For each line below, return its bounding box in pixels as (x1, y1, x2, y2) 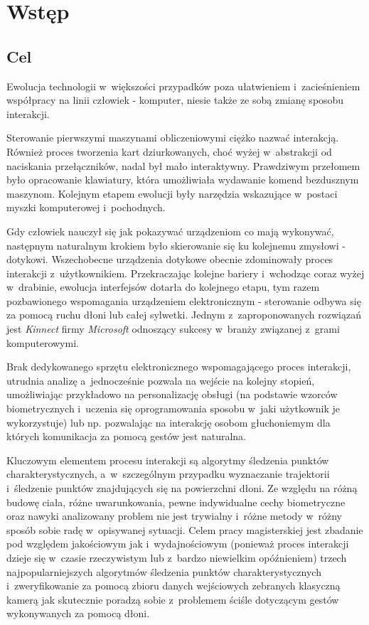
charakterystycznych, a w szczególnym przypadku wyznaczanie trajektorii (6, 466, 330, 481)
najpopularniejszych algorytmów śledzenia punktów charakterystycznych (6, 564, 321, 579)
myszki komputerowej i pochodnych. (6, 200, 166, 215)
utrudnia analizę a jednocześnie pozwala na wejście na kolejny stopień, (6, 373, 315, 388)
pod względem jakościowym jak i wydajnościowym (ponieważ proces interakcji (6, 536, 349, 551)
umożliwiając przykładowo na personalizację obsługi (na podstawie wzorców (6, 387, 338, 402)
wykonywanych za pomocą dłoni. (6, 606, 150, 621)
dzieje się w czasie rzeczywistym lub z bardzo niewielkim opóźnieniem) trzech (6, 550, 347, 565)
